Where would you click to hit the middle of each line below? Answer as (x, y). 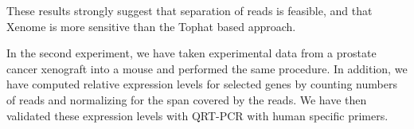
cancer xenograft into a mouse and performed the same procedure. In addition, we (207, 68)
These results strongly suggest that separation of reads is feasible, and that (189, 10)
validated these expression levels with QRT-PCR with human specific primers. (197, 115)
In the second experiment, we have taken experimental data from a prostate (191, 53)
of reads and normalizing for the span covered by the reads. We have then (187, 99)
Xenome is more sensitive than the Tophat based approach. (151, 26)
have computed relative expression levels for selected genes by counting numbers (202, 84)
